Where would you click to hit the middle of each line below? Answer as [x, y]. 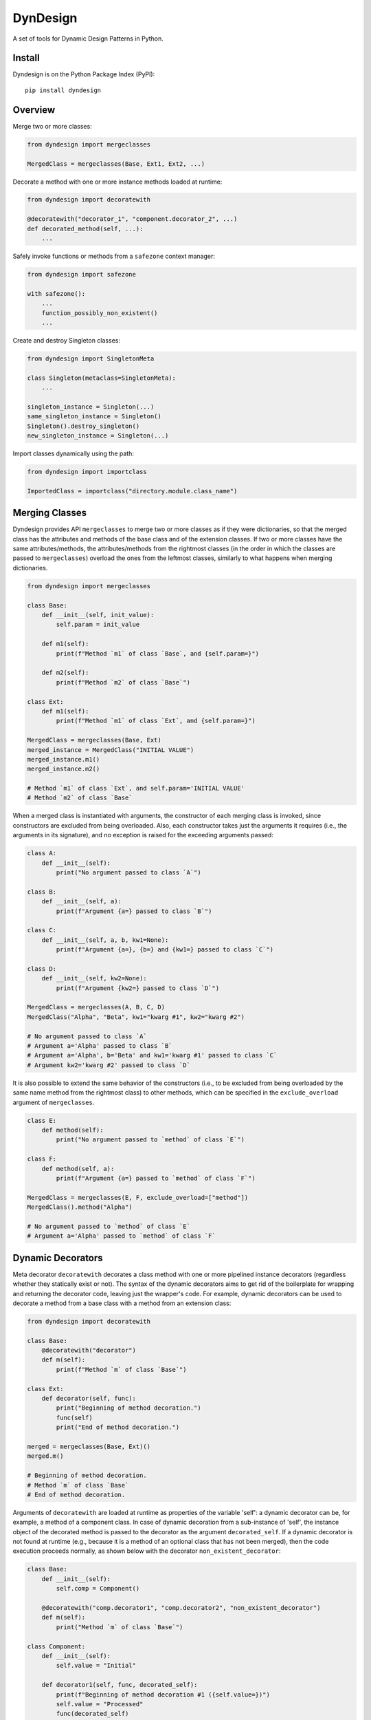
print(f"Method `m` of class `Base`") [121, 1369]
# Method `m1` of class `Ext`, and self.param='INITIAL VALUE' [136, 788]
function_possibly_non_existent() [100, 313]
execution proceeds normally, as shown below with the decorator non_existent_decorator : [147, 1551]
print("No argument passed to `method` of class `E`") [150, 1140]
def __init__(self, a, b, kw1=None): [105, 940]
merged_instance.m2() [64, 769]
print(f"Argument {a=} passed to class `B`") [134, 911]
